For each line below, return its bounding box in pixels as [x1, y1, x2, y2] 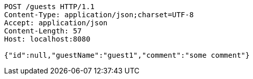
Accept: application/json [4, 19, 108, 27]
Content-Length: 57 [4, 27, 82, 35]
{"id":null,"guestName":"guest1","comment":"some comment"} [4, 51, 250, 59]
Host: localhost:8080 [4, 35, 90, 43]
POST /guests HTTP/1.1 [4, 3, 95, 11]
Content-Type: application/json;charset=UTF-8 [4, 11, 194, 19]
